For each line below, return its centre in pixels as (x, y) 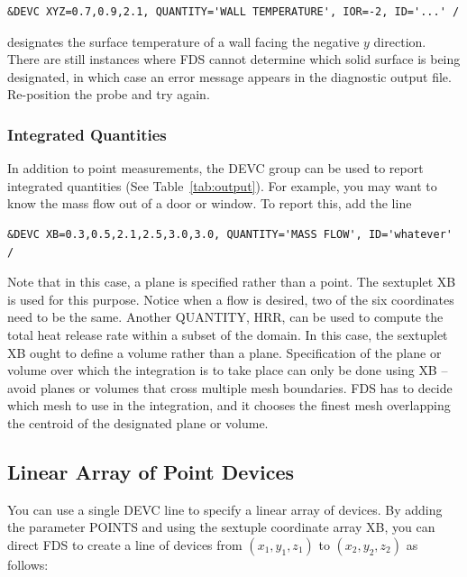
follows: (28, 564)
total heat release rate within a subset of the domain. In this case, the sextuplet (228, 334)
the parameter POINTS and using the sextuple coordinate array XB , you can (221, 527)
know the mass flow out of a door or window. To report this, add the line (210, 203)
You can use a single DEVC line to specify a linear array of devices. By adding (225, 509)
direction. (400, 41)
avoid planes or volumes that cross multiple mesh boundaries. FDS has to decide (230, 387)
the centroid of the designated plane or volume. (138, 422)
